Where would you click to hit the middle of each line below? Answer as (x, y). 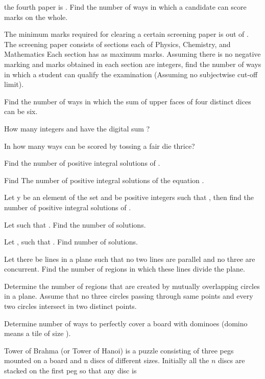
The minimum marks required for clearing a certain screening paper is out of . (126, 34)
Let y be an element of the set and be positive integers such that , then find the (129, 197)
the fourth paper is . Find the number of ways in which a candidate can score (125, 7)
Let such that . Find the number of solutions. (75, 224)
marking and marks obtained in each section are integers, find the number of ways (133, 64)
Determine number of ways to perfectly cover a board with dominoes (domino (126, 323)
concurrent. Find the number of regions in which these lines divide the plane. (125, 269)
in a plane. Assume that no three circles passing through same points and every (129, 296)
